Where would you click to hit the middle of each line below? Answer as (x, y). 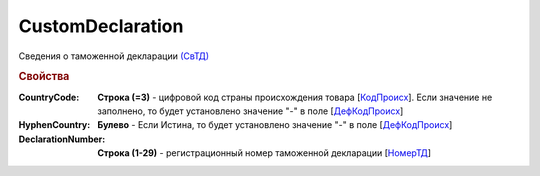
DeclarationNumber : (62, 139)
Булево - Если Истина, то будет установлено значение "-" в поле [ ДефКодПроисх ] (275, 125)
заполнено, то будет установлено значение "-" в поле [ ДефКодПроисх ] (250, 111)
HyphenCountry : (54, 125)
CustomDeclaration (101, 26)
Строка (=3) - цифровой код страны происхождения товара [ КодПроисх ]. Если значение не (295, 97)
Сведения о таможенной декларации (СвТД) (114, 56)
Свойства (44, 77)
